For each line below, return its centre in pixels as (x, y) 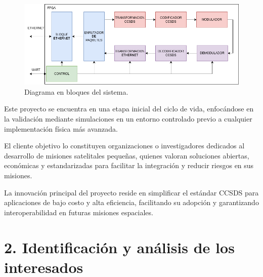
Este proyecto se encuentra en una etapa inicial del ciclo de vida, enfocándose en (129, 109)
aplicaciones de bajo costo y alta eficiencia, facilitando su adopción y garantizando (131, 202)
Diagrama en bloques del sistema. (76, 91)
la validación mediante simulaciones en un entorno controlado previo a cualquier (128, 118)
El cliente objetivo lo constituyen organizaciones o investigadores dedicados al (124, 146)
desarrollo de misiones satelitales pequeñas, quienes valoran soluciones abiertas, (127, 155)
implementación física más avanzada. (61, 128)
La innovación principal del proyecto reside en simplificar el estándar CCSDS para (131, 192)
